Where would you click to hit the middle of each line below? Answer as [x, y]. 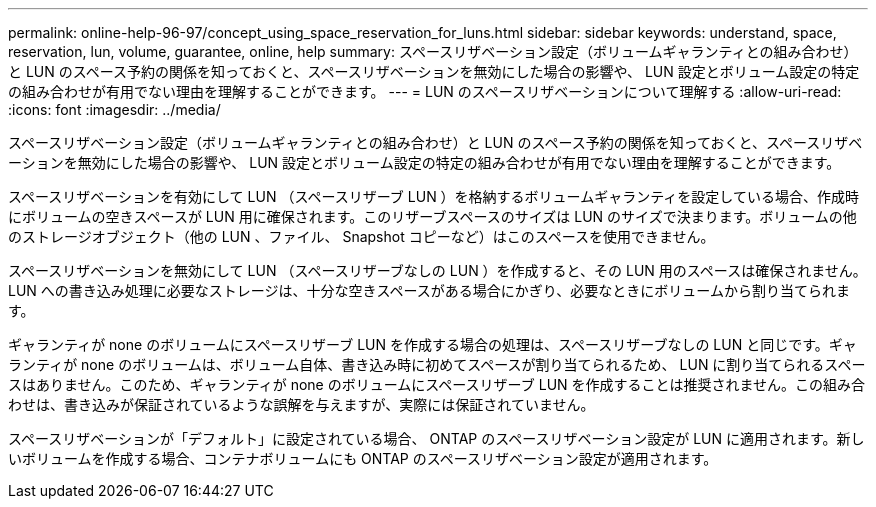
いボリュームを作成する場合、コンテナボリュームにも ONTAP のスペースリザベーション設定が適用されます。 [363, 458]
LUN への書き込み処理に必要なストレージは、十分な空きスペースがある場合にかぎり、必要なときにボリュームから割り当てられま [429, 290]
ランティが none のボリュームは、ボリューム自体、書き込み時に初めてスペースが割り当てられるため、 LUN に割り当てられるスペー [437, 364]
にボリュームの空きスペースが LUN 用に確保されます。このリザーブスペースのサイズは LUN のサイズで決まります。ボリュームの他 [432, 216]
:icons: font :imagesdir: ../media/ [114, 109]
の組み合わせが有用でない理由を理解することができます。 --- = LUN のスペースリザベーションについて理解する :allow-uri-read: [425, 91]
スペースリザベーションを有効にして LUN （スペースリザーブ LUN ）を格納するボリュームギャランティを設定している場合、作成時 [433, 196]
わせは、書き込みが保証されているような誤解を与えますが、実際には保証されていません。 [301, 404]
